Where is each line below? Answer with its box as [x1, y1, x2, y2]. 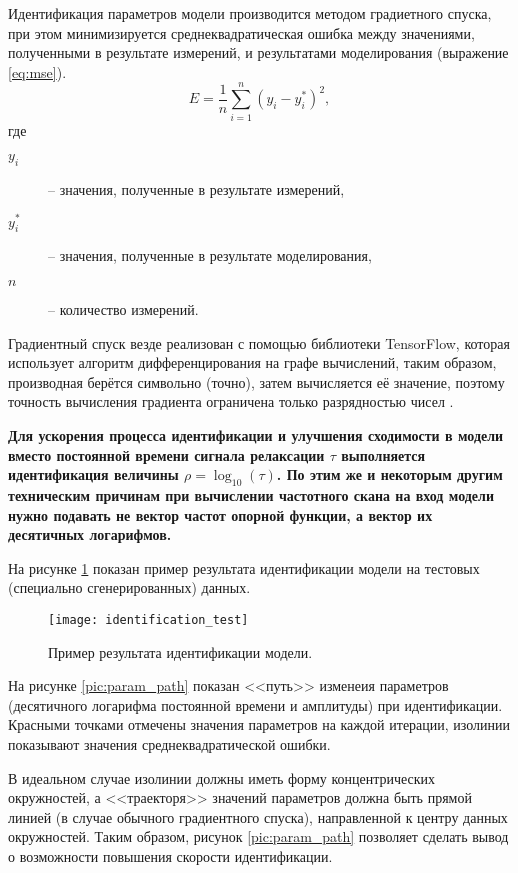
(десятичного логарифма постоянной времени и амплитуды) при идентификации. [8, 694, 503, 715]
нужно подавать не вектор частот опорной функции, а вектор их [8, 504, 433, 525]
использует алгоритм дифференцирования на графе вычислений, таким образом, [8, 352, 497, 373]
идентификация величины [8, 464, 179, 485]
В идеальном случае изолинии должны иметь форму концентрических [8, 767, 436, 788]
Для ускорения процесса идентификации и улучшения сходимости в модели [8, 424, 504, 445]
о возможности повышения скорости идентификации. [8, 845, 333, 866]
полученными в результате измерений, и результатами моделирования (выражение [8, 42, 509, 63]
